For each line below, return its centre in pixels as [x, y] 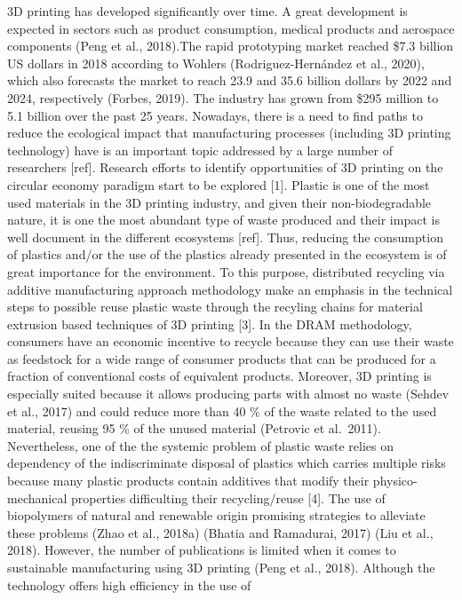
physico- [395, 481]
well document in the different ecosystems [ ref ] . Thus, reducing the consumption [225, 237]
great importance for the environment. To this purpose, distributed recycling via [226, 271]
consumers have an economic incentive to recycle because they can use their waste [231, 341]
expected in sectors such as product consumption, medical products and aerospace [231, 28]
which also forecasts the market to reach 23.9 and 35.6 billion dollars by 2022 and [230, 80]
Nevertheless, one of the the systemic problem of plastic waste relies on [200, 445]
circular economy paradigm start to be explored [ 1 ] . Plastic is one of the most [219, 184]
